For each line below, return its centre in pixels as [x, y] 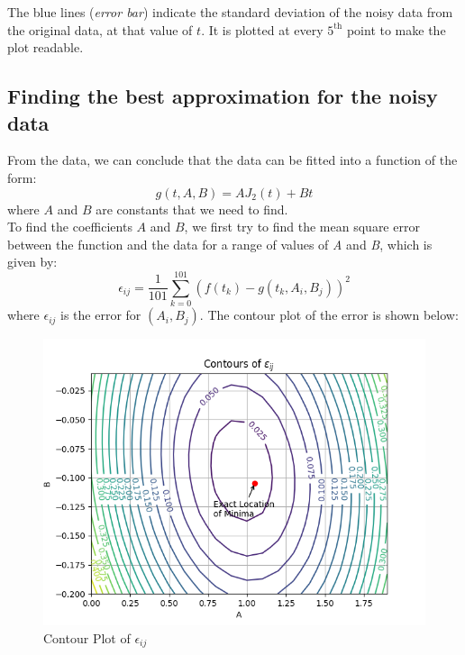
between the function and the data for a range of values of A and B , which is [220, 244]
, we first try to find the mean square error [302, 227]
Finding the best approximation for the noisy [223, 96]
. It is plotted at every [262, 29]
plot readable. [46, 47]
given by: [32, 262]
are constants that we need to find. [192, 209]
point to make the [396, 29]
